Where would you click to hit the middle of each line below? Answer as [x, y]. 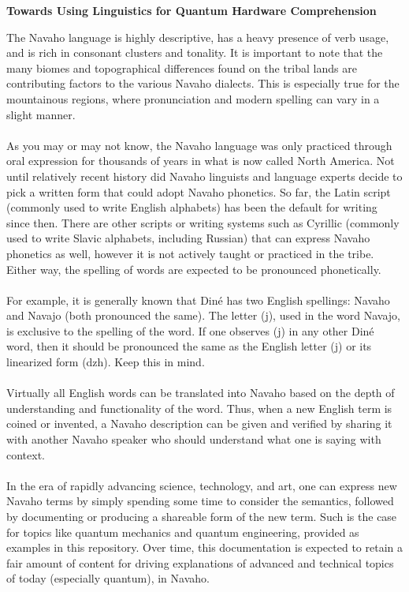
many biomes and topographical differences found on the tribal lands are [182, 67]
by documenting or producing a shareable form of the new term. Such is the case [202, 516]
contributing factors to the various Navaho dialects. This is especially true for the [203, 83]
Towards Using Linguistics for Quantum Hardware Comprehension [191, 10]
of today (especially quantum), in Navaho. [108, 578]
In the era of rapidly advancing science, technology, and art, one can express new [202, 485]
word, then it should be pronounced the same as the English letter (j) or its [189, 346]
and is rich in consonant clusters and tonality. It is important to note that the [195, 52]
